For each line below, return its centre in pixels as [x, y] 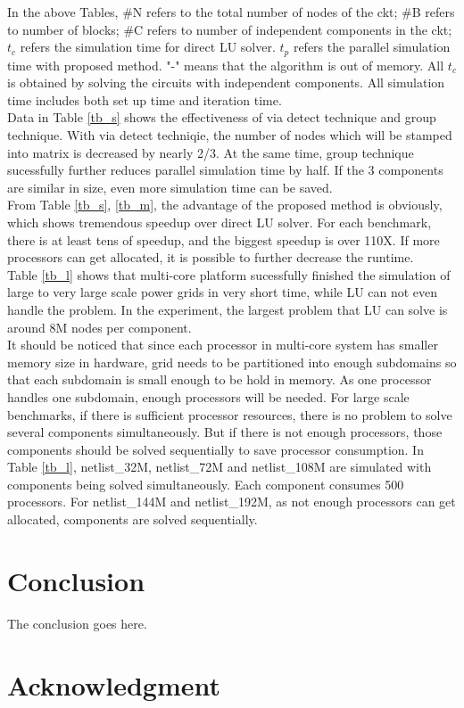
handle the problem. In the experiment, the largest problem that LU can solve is [228, 309]
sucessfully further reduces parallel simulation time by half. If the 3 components [225, 170]
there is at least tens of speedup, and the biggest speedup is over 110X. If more [224, 239]
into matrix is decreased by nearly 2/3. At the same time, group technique [211, 152]
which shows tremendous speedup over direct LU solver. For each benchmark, [220, 222]
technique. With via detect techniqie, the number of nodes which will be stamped [230, 135]
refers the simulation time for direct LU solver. [148, 47]
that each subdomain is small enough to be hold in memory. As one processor [220, 379]
